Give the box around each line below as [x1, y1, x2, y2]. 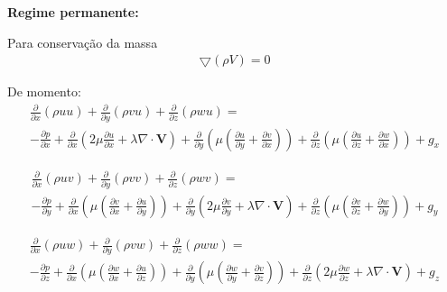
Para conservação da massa [7, 32, 158, 51]
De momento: [7, 82, 81, 101]
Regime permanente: [7, 3, 139, 21]
